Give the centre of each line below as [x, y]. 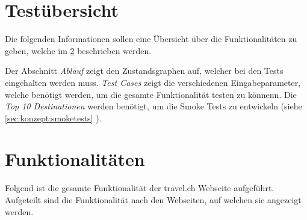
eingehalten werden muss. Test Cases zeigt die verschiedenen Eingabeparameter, [153, 82]
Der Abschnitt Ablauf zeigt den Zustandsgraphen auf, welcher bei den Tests [144, 71]
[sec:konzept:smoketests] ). [53, 118]
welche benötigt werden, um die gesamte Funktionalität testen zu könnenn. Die [151, 94]
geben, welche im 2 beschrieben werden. [78, 50]
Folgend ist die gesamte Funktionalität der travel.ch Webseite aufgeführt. [140, 188]
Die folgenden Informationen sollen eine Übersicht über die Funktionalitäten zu [151, 39]
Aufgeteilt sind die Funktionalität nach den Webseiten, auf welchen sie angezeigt [153, 200]
